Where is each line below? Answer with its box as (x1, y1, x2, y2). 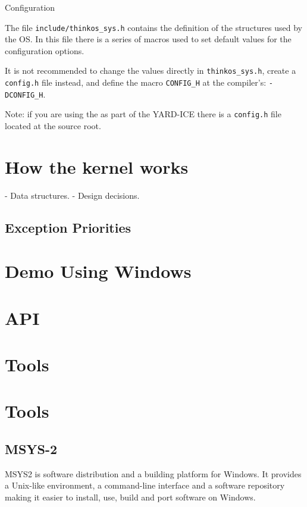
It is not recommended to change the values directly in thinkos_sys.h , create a (5, 64, 296, 77)
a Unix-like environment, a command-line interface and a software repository (5, 479, 285, 492)
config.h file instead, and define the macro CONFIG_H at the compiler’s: (5, 76, 267, 89)
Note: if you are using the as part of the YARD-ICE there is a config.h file (5, 108, 281, 120)
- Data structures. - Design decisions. (5, 189, 140, 201)
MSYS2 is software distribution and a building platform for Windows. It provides (5, 467, 302, 480)
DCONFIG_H (5, 90, 43, 99)
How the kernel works (5, 154, 189, 179)
